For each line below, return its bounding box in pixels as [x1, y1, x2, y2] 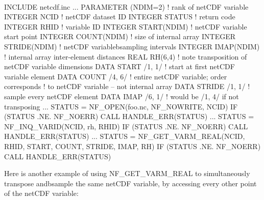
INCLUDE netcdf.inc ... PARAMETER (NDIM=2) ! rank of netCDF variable [4, 1, 249, 12]
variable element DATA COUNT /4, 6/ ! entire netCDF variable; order [4, 71, 227, 81]
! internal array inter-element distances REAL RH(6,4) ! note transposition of [4, 51, 247, 62]
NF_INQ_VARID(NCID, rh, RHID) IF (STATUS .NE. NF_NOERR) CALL [4, 121, 248, 131]
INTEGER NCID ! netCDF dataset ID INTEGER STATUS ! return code [4, 11, 235, 22]
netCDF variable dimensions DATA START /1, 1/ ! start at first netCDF [4, 61, 235, 72]
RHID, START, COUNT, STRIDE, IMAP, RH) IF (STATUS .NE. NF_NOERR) [4, 140, 261, 151]
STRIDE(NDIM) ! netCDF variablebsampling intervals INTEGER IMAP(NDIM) [4, 41, 260, 51]
